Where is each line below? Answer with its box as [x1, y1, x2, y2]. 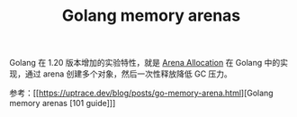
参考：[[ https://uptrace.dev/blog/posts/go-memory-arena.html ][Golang [9, 87, 274, 99]
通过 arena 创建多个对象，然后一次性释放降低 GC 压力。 [24, 68, 232, 79]
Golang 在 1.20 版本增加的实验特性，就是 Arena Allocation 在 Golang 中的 [9, 58, 281, 68]
